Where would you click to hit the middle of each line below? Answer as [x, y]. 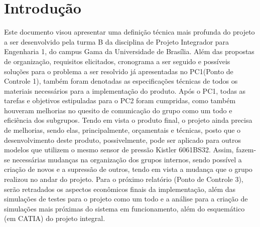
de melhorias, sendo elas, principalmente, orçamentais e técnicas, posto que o [122, 130]
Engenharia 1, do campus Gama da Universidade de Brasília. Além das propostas [129, 51]
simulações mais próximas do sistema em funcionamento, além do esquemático [124, 208]
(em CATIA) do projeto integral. [55, 218]
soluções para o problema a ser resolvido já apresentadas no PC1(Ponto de [119, 71]
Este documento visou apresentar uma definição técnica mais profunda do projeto [129, 32]
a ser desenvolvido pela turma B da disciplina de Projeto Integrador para [117, 41]
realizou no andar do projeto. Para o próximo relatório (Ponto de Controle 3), [124, 179]
